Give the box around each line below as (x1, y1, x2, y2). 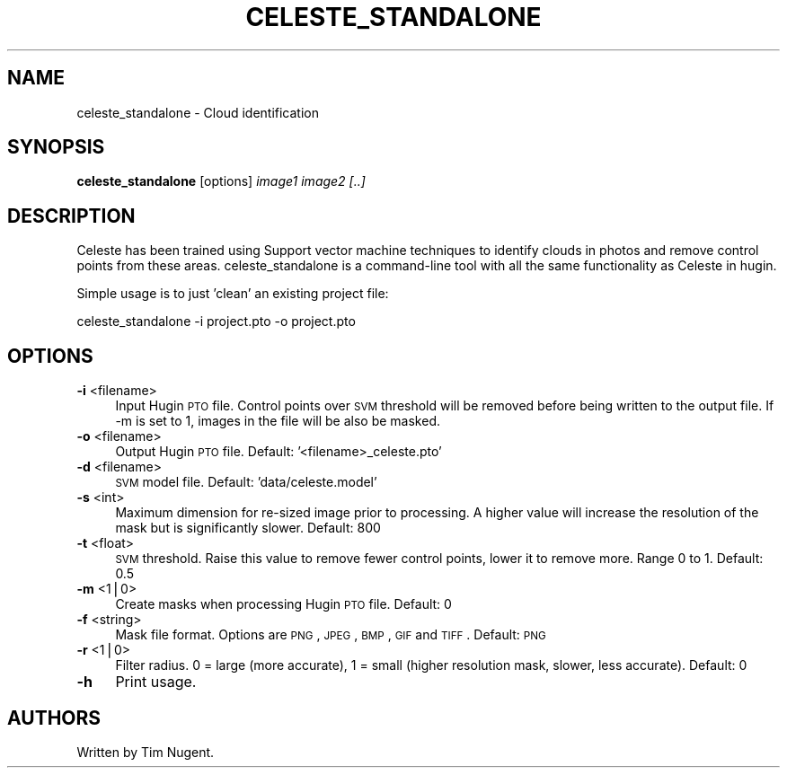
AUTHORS (7, 706, 102, 729)
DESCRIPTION (7, 204, 136, 227)
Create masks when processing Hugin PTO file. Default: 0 (115, 596, 452, 612)
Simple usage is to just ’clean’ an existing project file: (76, 286, 389, 302)
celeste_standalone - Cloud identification (76, 104, 319, 120)
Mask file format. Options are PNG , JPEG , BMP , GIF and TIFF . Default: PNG (115, 627, 546, 643)
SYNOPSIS (7, 136, 105, 159)
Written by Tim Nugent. (76, 744, 215, 760)
